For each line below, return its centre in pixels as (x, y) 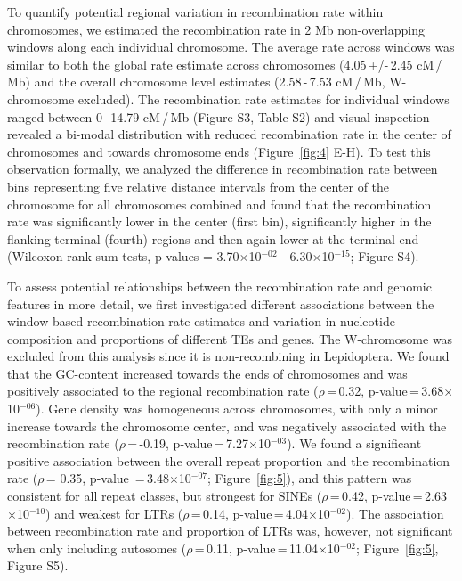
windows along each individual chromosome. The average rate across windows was (231, 47)
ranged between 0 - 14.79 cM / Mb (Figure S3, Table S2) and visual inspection (219, 116)
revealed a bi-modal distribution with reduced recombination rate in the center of (229, 134)
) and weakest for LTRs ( (114, 513)
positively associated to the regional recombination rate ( (163, 391)
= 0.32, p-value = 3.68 (385, 391)
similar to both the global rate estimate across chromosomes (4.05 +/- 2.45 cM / (225, 64)
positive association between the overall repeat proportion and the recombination (229, 460)
